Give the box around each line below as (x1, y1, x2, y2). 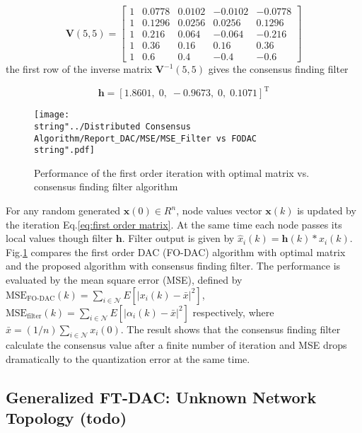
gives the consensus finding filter (208, 62, 349, 76)
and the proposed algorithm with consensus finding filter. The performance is (6, 258, 341, 273)
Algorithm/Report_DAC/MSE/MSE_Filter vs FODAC (34, 133, 257, 144)
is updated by (297, 203, 356, 218)
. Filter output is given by (122, 231, 235, 246)
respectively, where (192, 304, 274, 319)
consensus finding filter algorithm (34, 179, 178, 194)
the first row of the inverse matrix (6, 62, 153, 76)
